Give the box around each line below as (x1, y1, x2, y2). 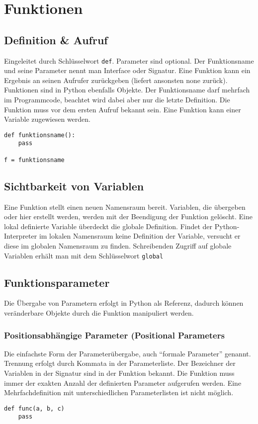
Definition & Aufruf (4, 32, 108, 47)
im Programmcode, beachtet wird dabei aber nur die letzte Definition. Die (4, 94, 230, 105)
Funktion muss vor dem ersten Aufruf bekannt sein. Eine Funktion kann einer (4, 104, 241, 114)
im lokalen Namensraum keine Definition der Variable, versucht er (39, 231, 241, 241)
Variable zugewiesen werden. (4, 114, 90, 124)
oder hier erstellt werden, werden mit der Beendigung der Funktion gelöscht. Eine (4, 211, 253, 222)
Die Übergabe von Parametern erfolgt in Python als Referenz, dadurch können (4, 298, 244, 308)
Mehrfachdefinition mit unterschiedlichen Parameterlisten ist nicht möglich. (4, 387, 234, 398)
